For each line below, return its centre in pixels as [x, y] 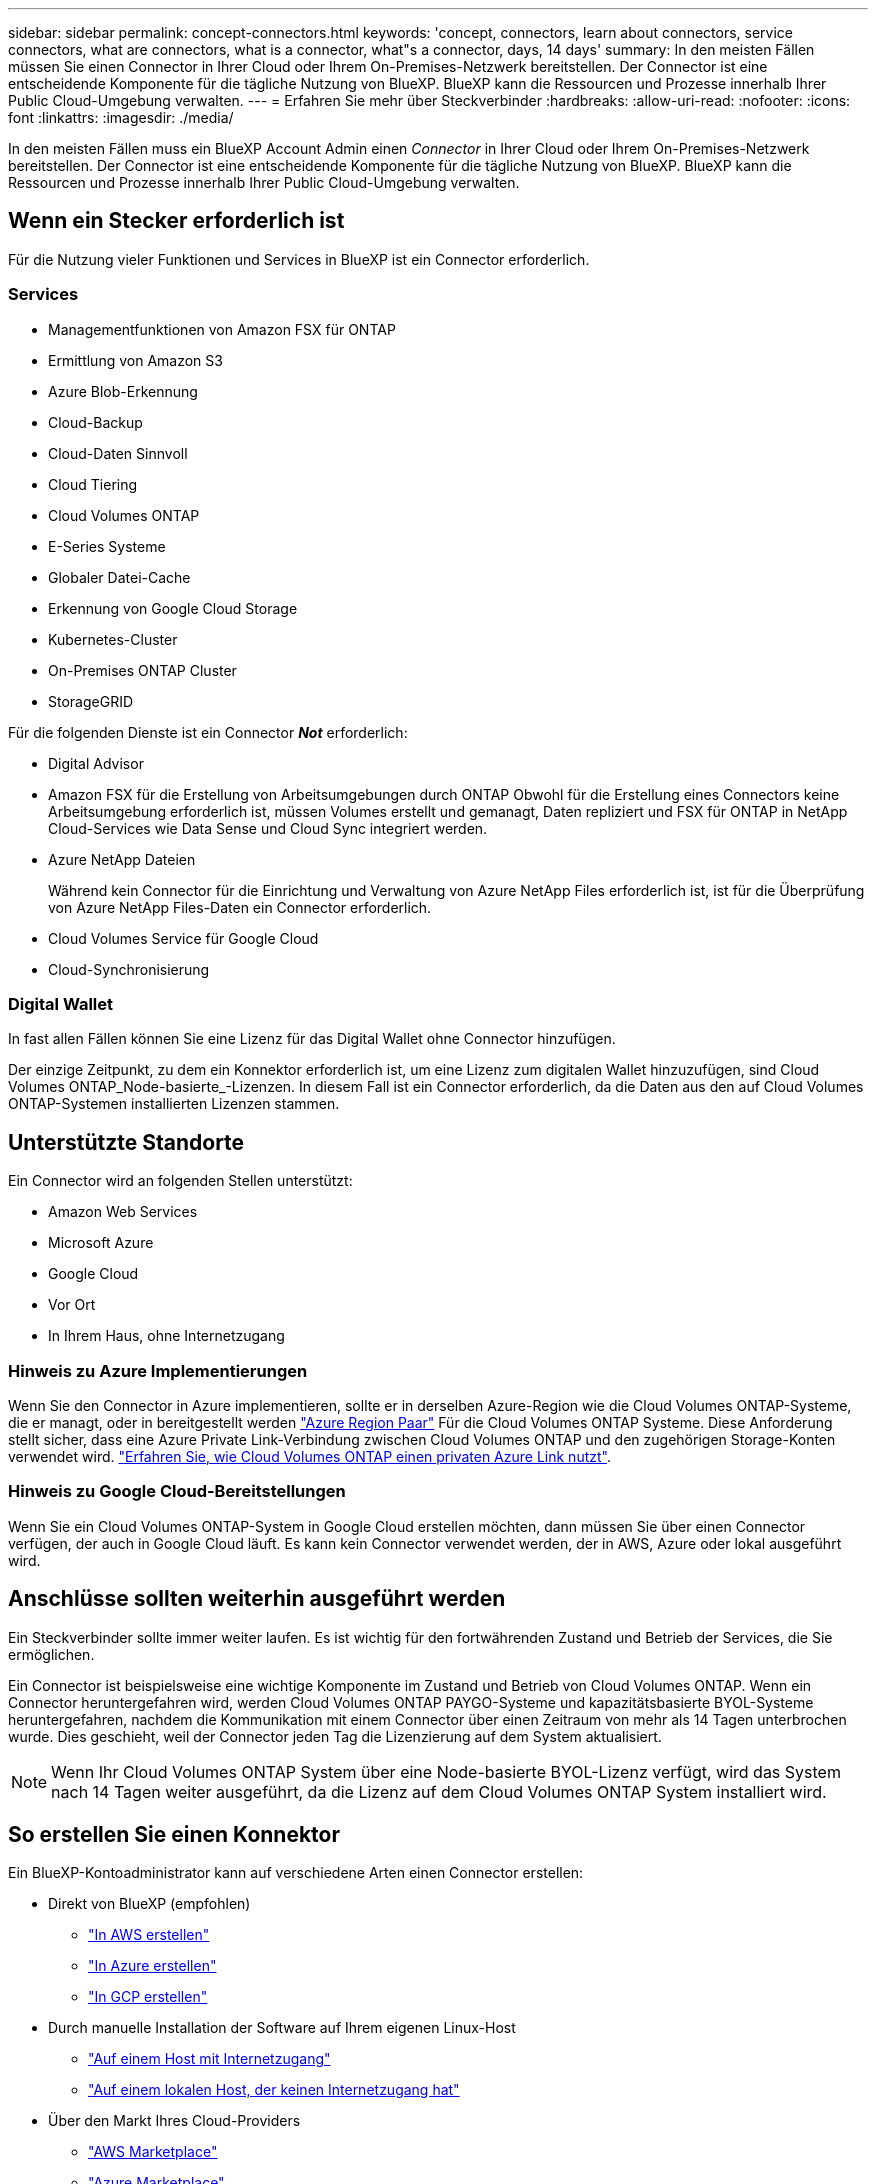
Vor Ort [72, 1305]
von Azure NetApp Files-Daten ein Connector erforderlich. [240, 907]
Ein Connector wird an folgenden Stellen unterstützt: [180, 1181]
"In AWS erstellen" [149, 1935]
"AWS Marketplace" [153, 2152]
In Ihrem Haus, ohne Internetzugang [166, 1336]
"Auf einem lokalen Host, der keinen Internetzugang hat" [274, 2090]
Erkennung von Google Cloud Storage [173, 608]
